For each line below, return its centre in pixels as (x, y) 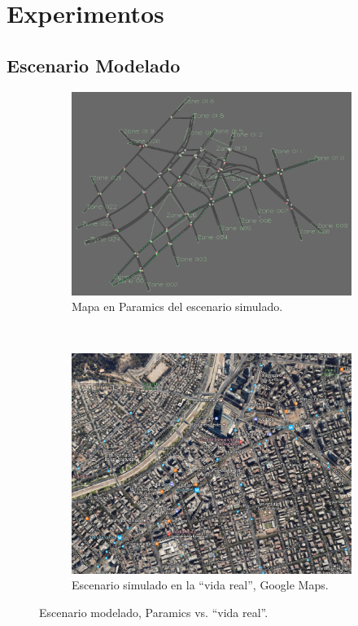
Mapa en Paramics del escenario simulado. (177, 306)
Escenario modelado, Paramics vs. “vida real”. (154, 612)
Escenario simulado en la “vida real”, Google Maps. (200, 585)
